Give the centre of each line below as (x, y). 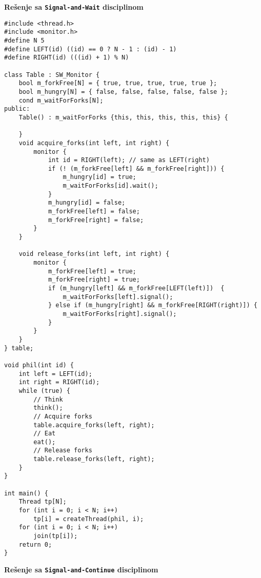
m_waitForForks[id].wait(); (111, 186)
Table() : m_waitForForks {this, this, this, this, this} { (123, 117)
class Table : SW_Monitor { (52, 75)
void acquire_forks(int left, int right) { (94, 143)
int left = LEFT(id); (55, 374)
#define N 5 (24, 40)
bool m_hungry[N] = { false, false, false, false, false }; (123, 92)
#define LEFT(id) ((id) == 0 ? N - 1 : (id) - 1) (91, 49)
